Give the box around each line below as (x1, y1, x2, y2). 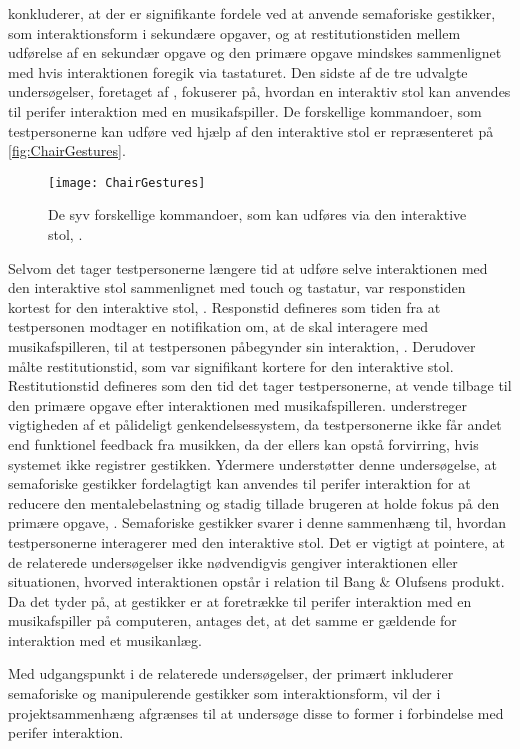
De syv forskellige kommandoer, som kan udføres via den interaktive (48, 204, 467, 225)
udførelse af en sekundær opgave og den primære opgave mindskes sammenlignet (8, 42, 502, 63)
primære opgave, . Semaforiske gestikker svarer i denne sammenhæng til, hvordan (8, 512, 506, 533)
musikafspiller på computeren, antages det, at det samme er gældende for (8, 610, 457, 631)
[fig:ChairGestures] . (8, 140, 126, 161)
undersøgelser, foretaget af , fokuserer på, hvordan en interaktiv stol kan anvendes (8, 81, 511, 102)
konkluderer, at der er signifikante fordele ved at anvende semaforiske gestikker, (8, 3, 496, 23)
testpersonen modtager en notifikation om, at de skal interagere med (8, 316, 428, 337)
